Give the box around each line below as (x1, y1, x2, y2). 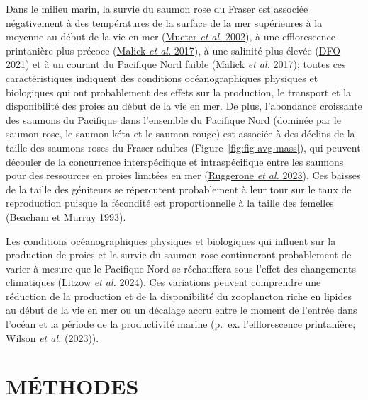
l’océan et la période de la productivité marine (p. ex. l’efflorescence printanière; (6, 316, 356, 331)
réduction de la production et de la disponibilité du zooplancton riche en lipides (6, 288, 352, 303)
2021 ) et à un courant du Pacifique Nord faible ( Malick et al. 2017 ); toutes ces (6, 57, 346, 72)
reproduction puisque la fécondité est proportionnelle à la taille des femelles (6, 195, 334, 210)
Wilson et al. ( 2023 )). (6, 330, 99, 345)
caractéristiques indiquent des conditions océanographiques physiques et (6, 70, 318, 85)
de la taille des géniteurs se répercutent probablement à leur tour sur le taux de (6, 181, 352, 196)
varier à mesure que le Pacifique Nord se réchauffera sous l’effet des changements (6, 261, 356, 275)
